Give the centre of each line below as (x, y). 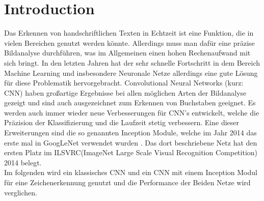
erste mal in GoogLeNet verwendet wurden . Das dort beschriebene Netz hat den (131, 142)
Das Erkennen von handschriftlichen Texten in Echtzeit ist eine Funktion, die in (129, 33)
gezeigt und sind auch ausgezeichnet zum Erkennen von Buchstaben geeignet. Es (130, 103)
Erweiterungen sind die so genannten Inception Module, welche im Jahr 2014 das (130, 133)
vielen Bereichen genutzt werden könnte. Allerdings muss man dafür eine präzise (129, 42)
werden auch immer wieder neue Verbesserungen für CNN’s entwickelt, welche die (132, 112)
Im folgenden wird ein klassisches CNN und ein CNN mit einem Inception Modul (131, 172)
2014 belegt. (23, 162)
